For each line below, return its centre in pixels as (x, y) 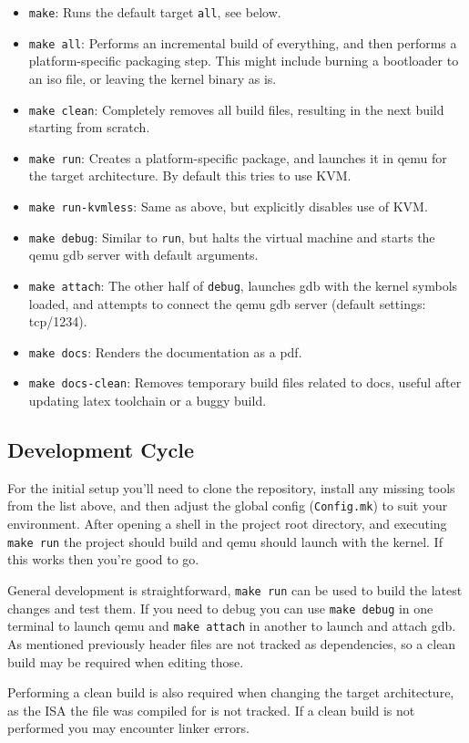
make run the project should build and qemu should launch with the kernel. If (225, 541)
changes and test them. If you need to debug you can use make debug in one (220, 608)
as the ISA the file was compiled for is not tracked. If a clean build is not (211, 710)
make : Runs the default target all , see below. (155, 12)
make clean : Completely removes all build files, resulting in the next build (236, 109)
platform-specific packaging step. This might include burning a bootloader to (244, 61)
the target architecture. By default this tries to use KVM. (190, 175)
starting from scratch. (89, 127)
